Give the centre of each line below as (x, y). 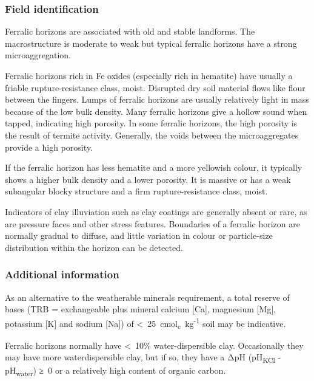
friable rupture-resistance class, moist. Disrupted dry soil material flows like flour (155, 87)
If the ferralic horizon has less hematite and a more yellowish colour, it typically (154, 167)
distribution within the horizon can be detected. (94, 247)
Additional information (62, 274)
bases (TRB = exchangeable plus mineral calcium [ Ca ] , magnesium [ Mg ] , (141, 309)
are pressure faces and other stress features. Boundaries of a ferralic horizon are (152, 223)
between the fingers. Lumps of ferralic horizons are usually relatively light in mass (157, 99)
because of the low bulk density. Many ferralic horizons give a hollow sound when (156, 111)
